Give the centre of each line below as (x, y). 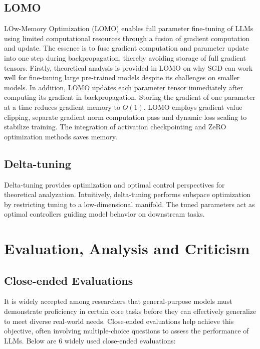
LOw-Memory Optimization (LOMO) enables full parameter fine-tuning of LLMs (129, 28)
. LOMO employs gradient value (193, 107)
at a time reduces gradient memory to (62, 107)
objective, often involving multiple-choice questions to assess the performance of (126, 331)
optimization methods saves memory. (61, 136)
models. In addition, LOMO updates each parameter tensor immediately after (123, 87)
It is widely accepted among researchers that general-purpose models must (118, 301)
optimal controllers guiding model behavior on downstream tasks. (104, 214)
